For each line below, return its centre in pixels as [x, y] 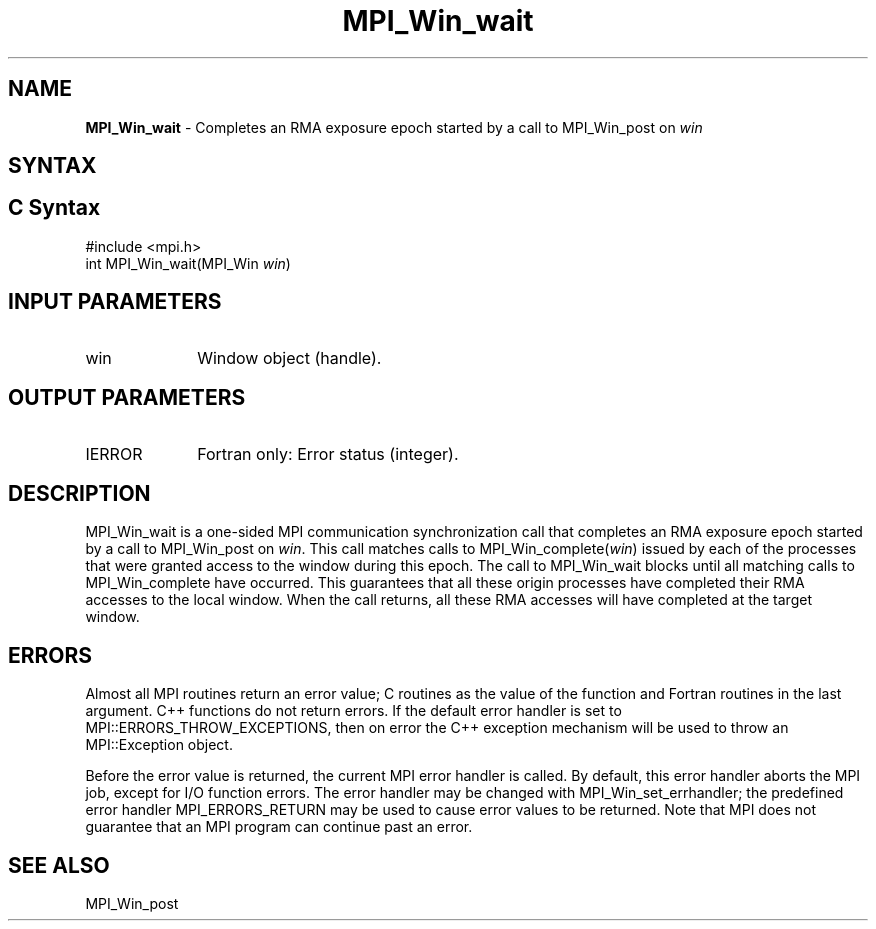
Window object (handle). [289, 357]
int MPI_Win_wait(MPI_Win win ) [188, 263]
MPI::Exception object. [159, 745]
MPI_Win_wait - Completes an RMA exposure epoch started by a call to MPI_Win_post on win [394, 127]
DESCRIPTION [79, 493]
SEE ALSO [59, 865]
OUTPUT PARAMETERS [127, 398]
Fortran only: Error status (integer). [328, 453]
